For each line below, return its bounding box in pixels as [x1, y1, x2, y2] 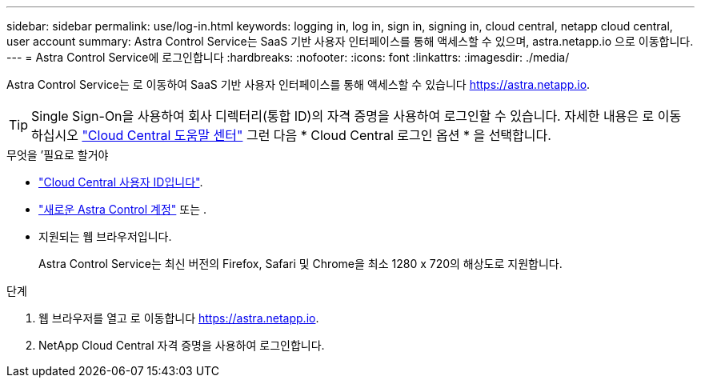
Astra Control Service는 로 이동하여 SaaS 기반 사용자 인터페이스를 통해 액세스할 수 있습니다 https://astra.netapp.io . [6, 78, 591, 91]
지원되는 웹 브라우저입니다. [38, 230, 172, 243]
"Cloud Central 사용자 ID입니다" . [38, 175, 203, 189]
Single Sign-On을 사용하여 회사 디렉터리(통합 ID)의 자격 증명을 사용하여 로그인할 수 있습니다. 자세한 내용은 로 [31, 108, 655, 124]
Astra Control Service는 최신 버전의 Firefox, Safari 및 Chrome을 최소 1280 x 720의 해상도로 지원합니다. [38, 257, 563, 270]
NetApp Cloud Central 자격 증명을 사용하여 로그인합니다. [38, 338, 325, 352]
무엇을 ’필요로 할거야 [6, 148, 109, 162]
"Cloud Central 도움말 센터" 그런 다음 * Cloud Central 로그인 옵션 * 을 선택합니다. [82, 127, 551, 143]
